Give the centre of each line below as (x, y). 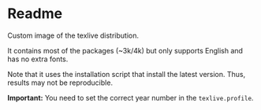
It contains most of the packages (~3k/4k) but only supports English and (125, 50)
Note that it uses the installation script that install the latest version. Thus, (127, 74)
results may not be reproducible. (60, 82)
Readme (35, 14)
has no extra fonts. (38, 59)
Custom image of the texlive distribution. (73, 35)
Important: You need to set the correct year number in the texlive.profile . (130, 97)
